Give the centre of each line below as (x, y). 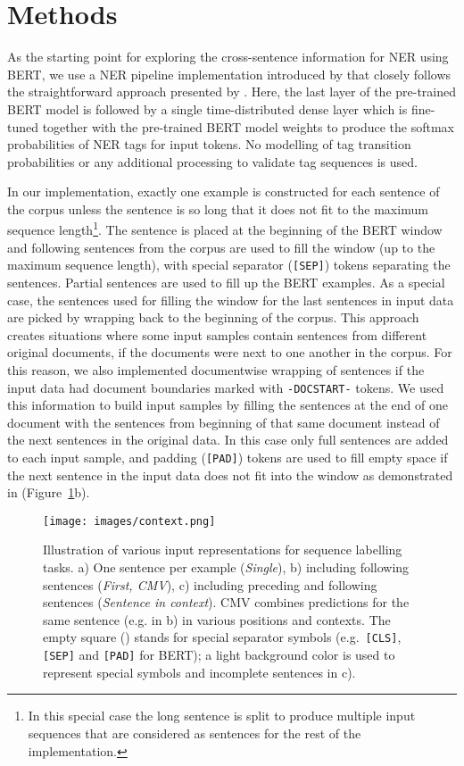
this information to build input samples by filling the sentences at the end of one (228, 405)
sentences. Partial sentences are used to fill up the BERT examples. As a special (226, 282)
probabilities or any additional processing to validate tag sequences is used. (212, 161)
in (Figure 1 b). (49, 492)
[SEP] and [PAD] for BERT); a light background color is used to (219, 655)
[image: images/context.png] (129, 521)
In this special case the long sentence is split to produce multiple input (222, 716)
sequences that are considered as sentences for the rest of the (195, 733)
